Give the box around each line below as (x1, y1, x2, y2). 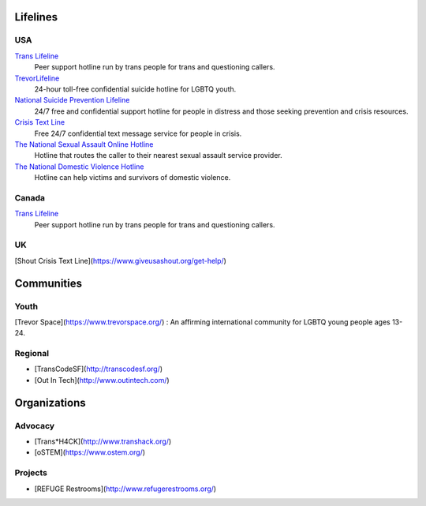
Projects (14, 467, 47, 478)
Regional (14, 348, 50, 359)
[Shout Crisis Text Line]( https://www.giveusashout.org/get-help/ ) (14, 256, 226, 265)
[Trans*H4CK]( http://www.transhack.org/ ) (34, 437, 172, 446)
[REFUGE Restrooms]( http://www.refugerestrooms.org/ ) (34, 484, 217, 493)
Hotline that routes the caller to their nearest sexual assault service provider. (34, 151, 283, 160)
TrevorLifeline (14, 73, 60, 83)
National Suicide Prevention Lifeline (14, 96, 130, 105)
